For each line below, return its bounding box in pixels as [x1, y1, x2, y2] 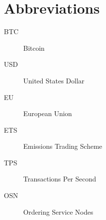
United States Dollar [23, 75, 85, 85]
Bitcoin [23, 42, 45, 53]
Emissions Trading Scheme [23, 141, 103, 151]
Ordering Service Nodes [23, 206, 93, 217]
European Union [23, 108, 72, 119]
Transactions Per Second [23, 174, 96, 184]
